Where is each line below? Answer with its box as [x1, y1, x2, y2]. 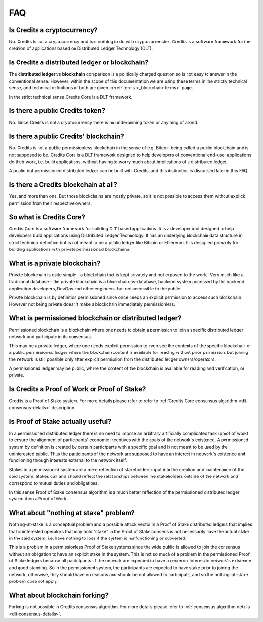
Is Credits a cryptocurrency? [9, 26, 98, 34]
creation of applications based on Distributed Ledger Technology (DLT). [9, 45, 153, 51]
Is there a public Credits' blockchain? [9, 132, 124, 141]
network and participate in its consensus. [9, 333, 92, 339]
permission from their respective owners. [9, 200, 92, 206]
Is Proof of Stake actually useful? [9, 417, 112, 426]
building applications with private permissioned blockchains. [9, 246, 131, 252]
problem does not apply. [9, 579, 58, 584]
